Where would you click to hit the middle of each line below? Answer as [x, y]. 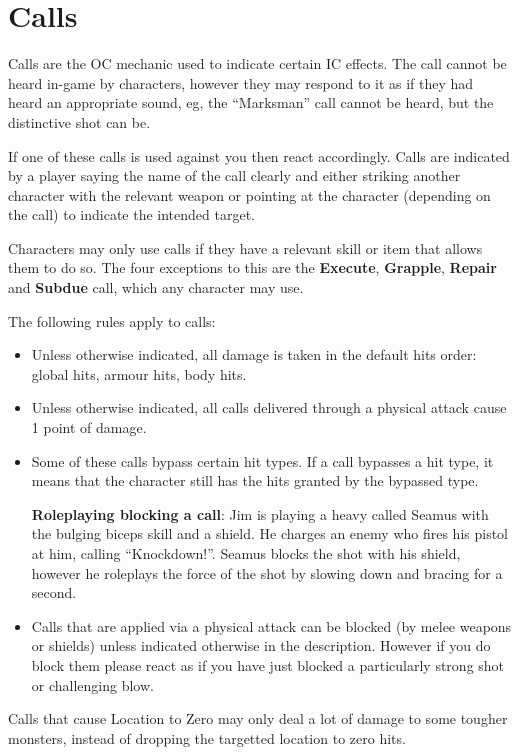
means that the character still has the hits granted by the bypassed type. [255, 480]
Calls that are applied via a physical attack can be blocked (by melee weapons [271, 625]
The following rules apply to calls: [112, 320]
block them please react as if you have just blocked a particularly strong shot [268, 664]
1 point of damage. [89, 427]
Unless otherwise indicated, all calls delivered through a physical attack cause [269, 407]
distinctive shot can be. [79, 121]
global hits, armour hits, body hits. [139, 373]
